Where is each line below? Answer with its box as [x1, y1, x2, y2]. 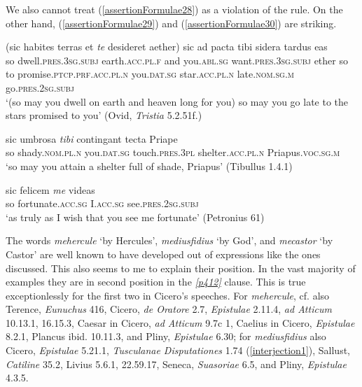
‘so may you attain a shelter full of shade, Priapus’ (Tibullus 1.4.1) [6, 158, 293, 173]
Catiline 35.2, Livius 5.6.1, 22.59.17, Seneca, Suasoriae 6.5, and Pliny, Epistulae [6, 356, 347, 371]
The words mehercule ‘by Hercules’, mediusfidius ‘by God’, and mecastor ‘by [6, 233, 333, 248]
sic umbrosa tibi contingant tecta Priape [6, 131, 178, 146]
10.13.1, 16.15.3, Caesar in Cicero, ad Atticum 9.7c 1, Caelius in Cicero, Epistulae [6, 315, 355, 330]
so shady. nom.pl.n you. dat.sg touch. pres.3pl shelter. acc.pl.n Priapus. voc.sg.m [6, 145, 340, 160]
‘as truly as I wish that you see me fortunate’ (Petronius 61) [6, 209, 265, 224]
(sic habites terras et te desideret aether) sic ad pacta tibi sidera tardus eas [6, 39, 328, 54]
